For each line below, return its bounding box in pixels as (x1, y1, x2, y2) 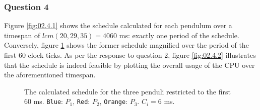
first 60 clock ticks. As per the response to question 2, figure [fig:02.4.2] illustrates (4, 50, 256, 60)
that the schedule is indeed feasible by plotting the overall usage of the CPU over (4, 59, 255, 70)
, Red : (73, 96, 90, 106)
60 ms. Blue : (24, 96, 63, 106)
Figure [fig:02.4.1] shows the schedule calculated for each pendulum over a (4, 20, 232, 31)
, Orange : (99, 96, 128, 106)
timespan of (4, 30, 40, 40)
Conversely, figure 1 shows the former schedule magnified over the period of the (4, 40, 249, 50)
